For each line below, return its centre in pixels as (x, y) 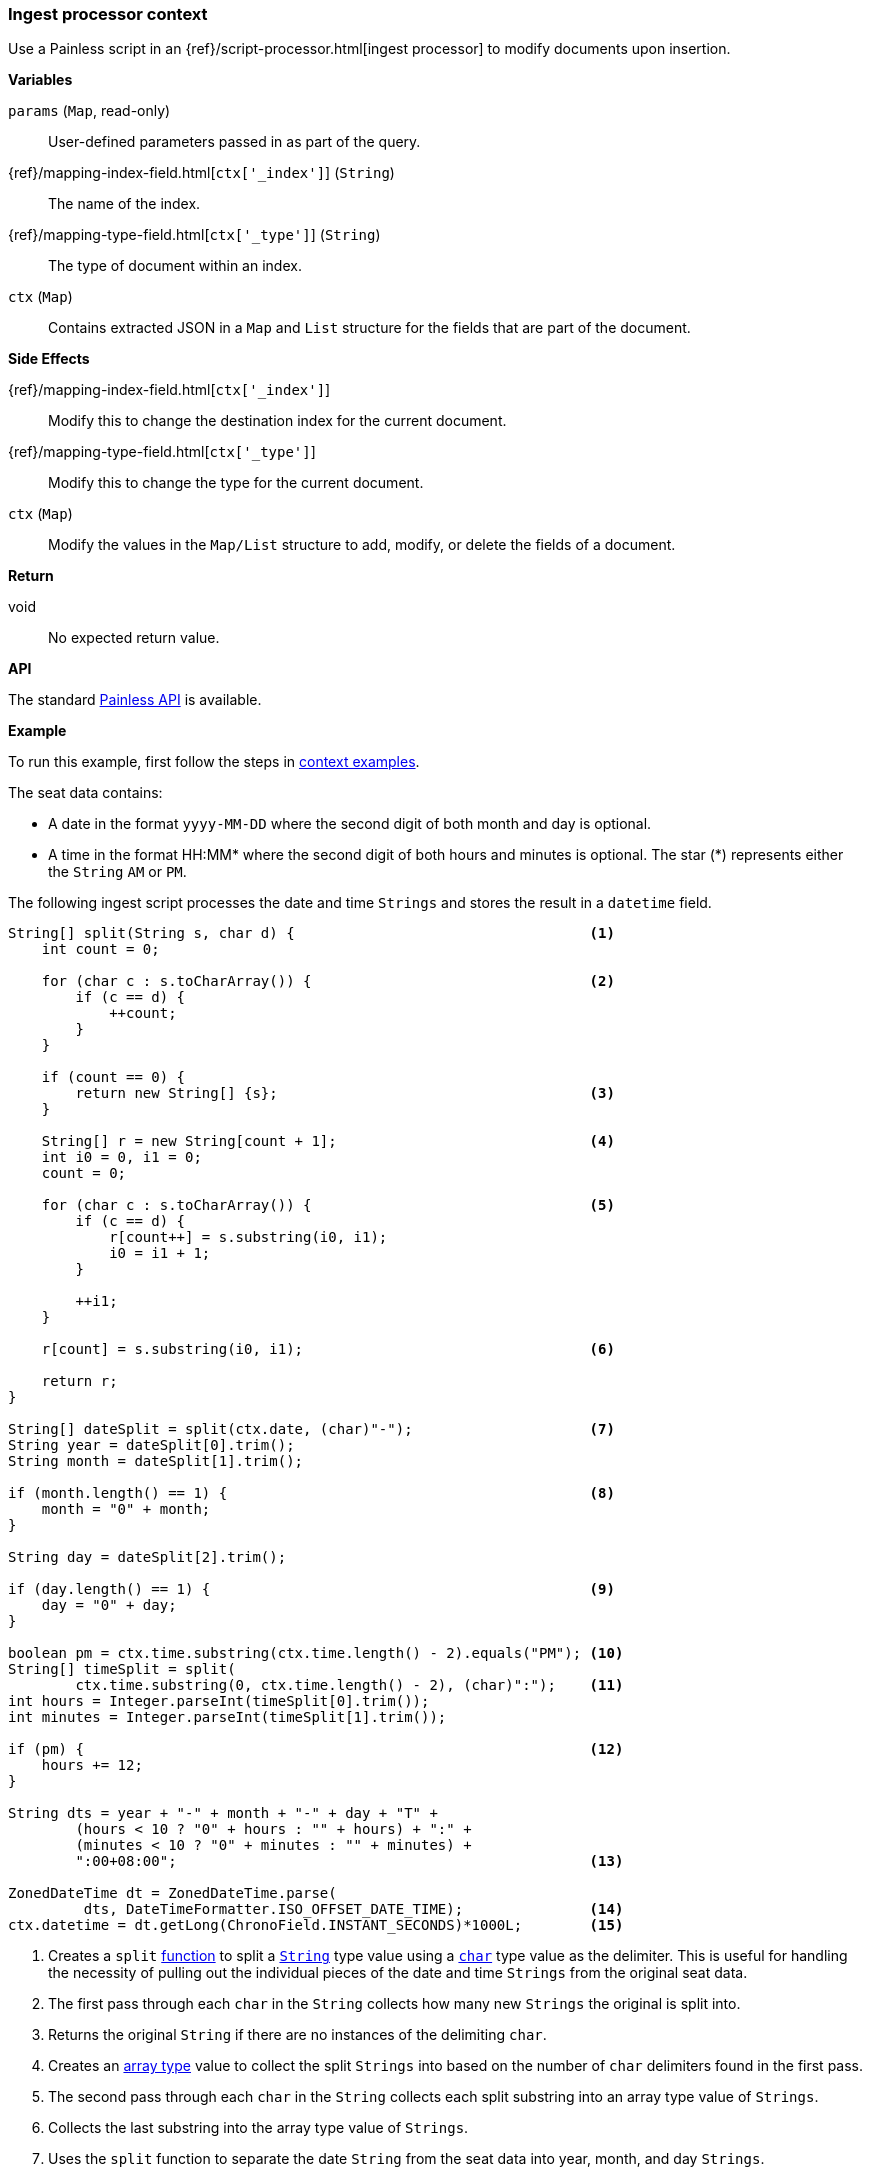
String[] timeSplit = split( (122, 1669)
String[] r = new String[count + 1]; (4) (328, 1141)
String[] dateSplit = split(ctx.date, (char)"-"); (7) (311, 1429)
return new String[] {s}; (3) (345, 1093)
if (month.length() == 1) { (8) (311, 1493)
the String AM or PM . (117, 872)
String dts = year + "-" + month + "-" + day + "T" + (223, 1813)
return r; (79, 1381)
